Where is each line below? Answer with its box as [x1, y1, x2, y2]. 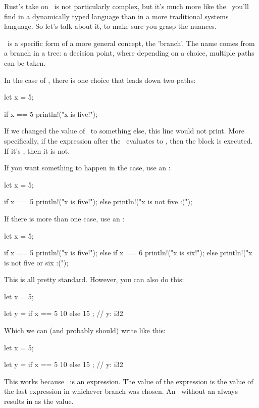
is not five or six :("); [4, 257, 69, 267]
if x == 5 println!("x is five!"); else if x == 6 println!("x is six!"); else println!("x [4, 247, 252, 258]
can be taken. [4, 57, 46, 68]
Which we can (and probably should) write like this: [4, 325, 166, 336]
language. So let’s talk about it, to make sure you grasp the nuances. [4, 21, 217, 31]
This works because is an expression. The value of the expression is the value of [4, 376, 253, 386]
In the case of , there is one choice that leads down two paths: [4, 74, 196, 85]
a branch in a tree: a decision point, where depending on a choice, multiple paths [4, 48, 254, 58]
